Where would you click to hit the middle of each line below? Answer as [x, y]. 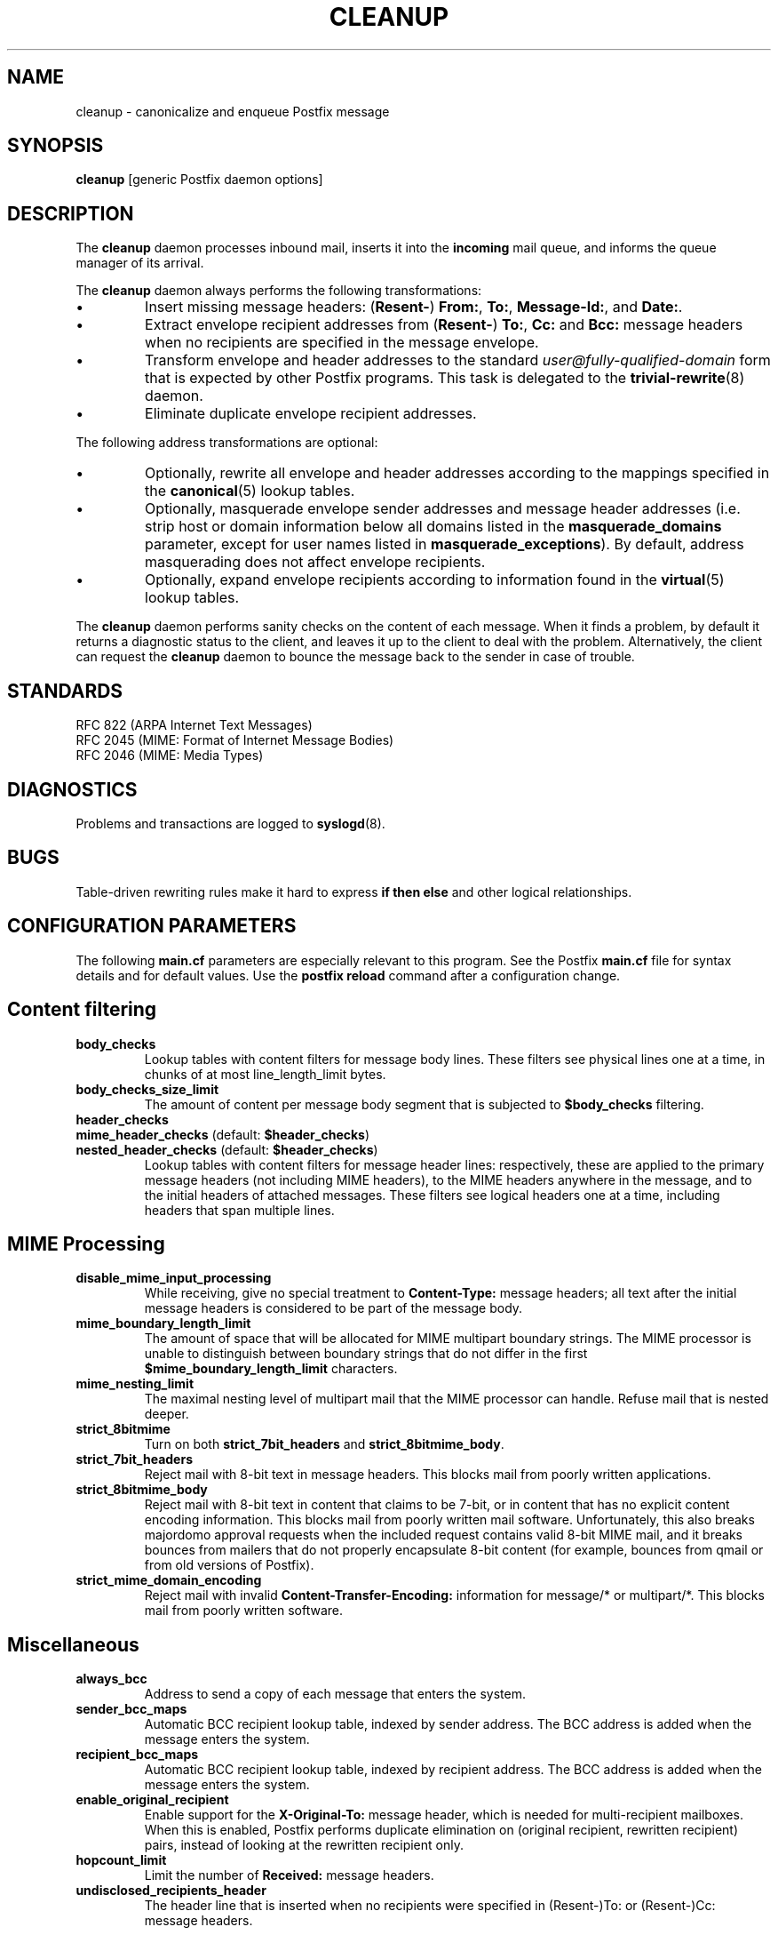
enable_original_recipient [152, 1800]
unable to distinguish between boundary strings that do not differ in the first [366, 1354]
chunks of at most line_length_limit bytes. [265, 1074]
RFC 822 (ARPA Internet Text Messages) [194, 725]
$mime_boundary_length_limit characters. [271, 1369]
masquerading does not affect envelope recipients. [315, 562]
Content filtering [82, 1010]
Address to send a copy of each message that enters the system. [335, 1694]
